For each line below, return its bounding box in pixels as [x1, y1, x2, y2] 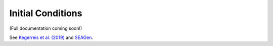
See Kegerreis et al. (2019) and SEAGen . [9, 34, 94, 40]
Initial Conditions [9, 8, 82, 19]
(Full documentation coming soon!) [9, 25, 82, 31]
